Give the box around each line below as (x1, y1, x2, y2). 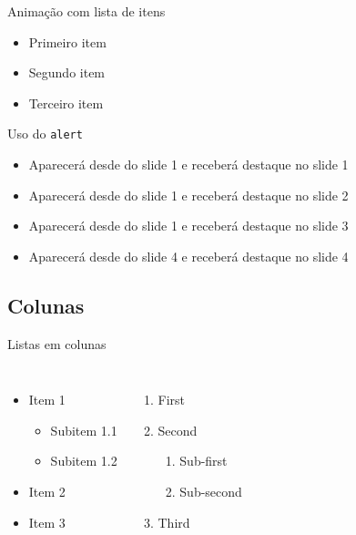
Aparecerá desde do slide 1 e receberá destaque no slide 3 (28, 216, 349, 235)
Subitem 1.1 (50, 420, 117, 439)
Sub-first (179, 451, 228, 470)
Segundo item (28, 63, 106, 82)
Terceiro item (28, 93, 104, 112)
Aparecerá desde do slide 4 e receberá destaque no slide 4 (28, 246, 349, 265)
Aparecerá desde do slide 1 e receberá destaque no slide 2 (28, 185, 349, 204)
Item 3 (28, 512, 66, 531)
